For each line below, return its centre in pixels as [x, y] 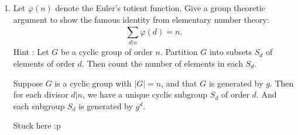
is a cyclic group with [93, 83]
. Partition [179, 52]
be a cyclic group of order [107, 52]
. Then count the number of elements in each [162, 63]
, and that [179, 83]
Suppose [28, 83]
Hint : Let [31, 52]
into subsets [231, 52]
